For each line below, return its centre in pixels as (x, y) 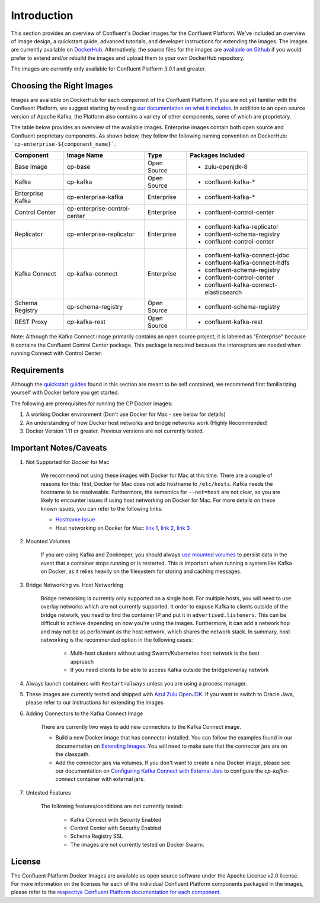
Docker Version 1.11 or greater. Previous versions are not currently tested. (115, 431)
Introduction (42, 15)
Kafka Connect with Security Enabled (116, 819)
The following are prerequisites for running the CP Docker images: (92, 404)
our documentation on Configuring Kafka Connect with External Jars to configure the (159, 771)
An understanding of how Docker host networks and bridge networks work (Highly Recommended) (147, 422)
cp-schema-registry (95, 307)
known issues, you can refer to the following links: (102, 508)
